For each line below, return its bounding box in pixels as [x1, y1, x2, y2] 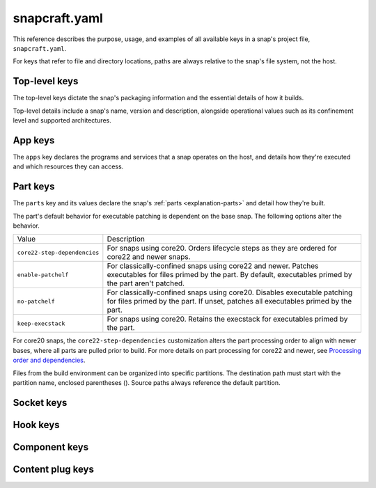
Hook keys [13, 418, 60, 431]
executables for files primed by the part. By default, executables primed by [107, 270, 352, 280]
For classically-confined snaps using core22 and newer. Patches [107, 261, 319, 271]
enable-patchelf [17, 271, 69, 278]
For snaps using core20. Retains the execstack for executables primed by [107, 314, 348, 324]
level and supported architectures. [13, 116, 111, 125]
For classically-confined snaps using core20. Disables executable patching [107, 288, 353, 297]
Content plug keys [13, 463, 94, 475]
